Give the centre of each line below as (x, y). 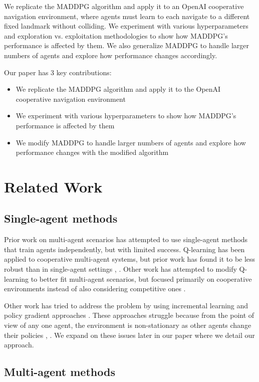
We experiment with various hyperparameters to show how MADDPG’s (126, 116)
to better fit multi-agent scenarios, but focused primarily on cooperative (141, 278)
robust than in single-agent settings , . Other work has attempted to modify (120, 269)
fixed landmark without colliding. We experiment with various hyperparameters (126, 26)
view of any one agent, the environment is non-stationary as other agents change (128, 325)
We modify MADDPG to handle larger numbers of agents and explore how (131, 142)
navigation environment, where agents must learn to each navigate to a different (127, 16)
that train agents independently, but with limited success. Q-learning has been (124, 249)
